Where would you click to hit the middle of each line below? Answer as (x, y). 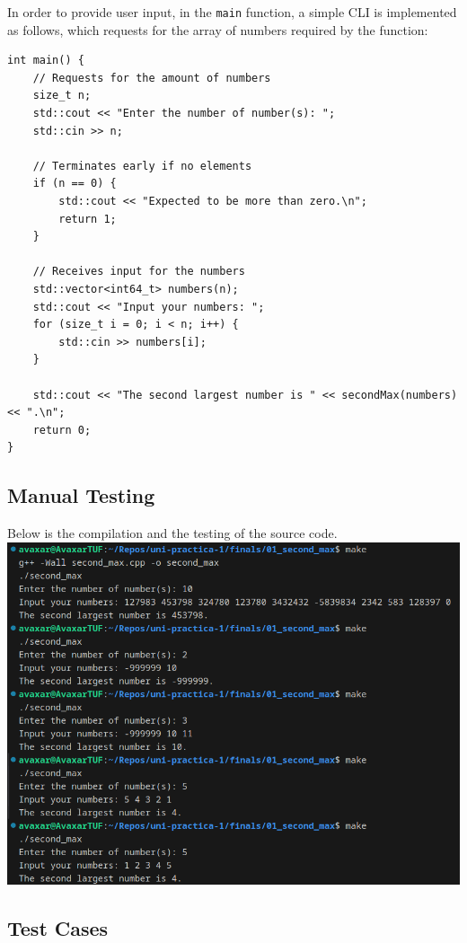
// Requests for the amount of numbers (152, 78)
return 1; (88, 219)
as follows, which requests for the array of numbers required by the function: (218, 29)
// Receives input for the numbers (139, 272)
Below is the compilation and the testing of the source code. (172, 533)
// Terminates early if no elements (142, 166)
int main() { (46, 61)
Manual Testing (81, 495)
